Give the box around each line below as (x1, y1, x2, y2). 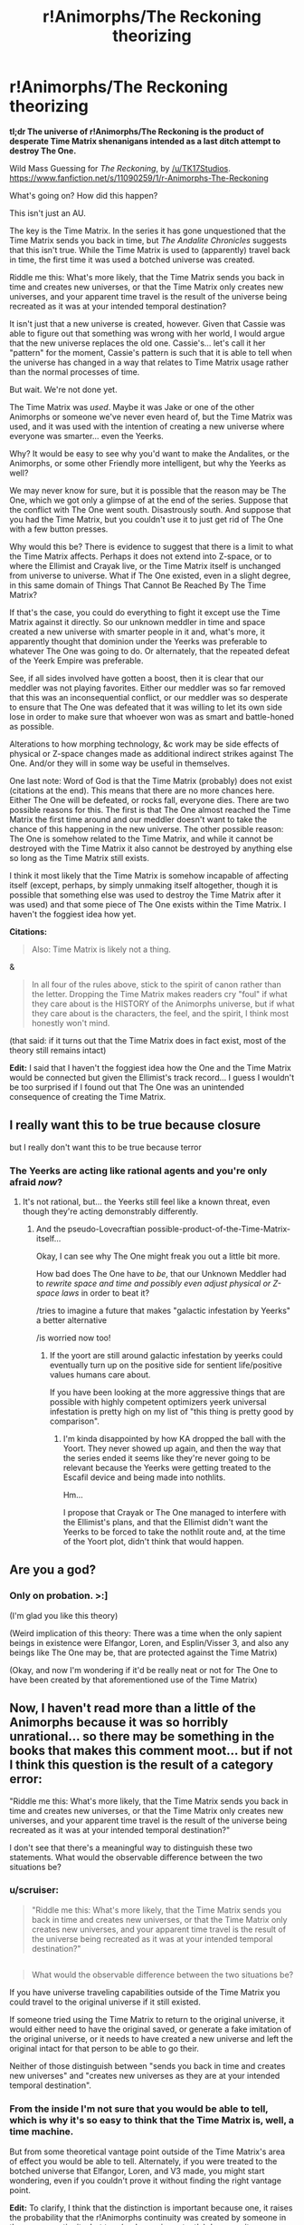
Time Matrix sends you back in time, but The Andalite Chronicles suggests (9, 234, 288, 246)
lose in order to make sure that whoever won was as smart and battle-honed (9, 711, 294, 722)
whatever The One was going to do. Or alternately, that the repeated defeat (9, 645, 290, 656)
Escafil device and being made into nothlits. (62, 1472, 226, 1483)
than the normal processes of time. (9, 366, 140, 377)
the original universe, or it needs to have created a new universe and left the (9, 2034, 294, 2044)
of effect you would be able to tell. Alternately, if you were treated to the (9, 2155, 278, 2166)
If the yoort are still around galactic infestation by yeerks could (49, 1350, 283, 1361)
